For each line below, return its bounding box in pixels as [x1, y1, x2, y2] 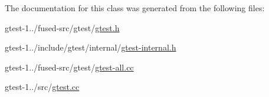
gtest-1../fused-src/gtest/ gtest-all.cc [5, 61, 134, 73]
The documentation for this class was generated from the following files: [5, 2, 265, 14]
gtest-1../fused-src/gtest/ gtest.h [5, 21, 120, 34]
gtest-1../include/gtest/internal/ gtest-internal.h [5, 41, 176, 53]
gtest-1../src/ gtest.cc [5, 81, 80, 93]
